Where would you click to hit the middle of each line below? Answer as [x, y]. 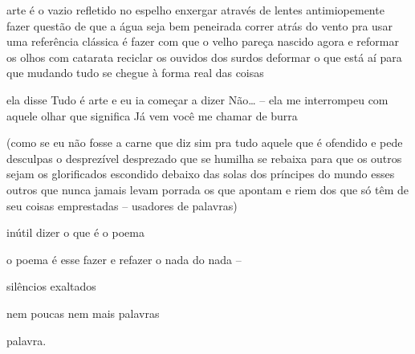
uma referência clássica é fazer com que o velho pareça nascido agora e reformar [203, 41]
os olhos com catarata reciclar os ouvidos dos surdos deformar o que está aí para [204, 57]
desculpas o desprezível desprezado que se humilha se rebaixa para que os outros [204, 158]
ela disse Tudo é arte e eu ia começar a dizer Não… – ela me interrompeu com [197, 99]
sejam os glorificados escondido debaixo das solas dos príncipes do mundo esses [201, 174]
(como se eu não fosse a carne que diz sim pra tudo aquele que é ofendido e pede [205, 142]
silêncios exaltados [51, 286]
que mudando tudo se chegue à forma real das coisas [135, 73]
